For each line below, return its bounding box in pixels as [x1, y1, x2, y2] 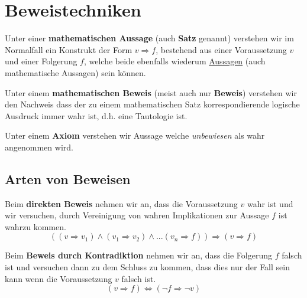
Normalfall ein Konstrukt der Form [5, 43, 133, 55]
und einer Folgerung [5, 55, 77, 67]
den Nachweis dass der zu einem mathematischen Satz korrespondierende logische [5, 98, 300, 110]
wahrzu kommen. [5, 220, 66, 232]
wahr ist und [247, 197, 293, 209]
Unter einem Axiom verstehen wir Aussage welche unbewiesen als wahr [5, 129, 265, 142]
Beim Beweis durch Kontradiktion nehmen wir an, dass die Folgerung [5, 249, 272, 261]
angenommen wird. [5, 140, 73, 153]
